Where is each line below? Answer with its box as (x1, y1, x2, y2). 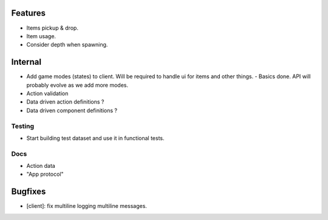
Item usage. (26, 32, 56, 39)
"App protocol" (26, 170, 64, 178)
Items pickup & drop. (26, 24, 79, 32)
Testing (11, 122, 35, 130)
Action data (26, 162, 56, 170)
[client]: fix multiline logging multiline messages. (26, 202, 147, 210)
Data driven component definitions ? (26, 107, 118, 114)
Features (11, 8, 46, 18)
